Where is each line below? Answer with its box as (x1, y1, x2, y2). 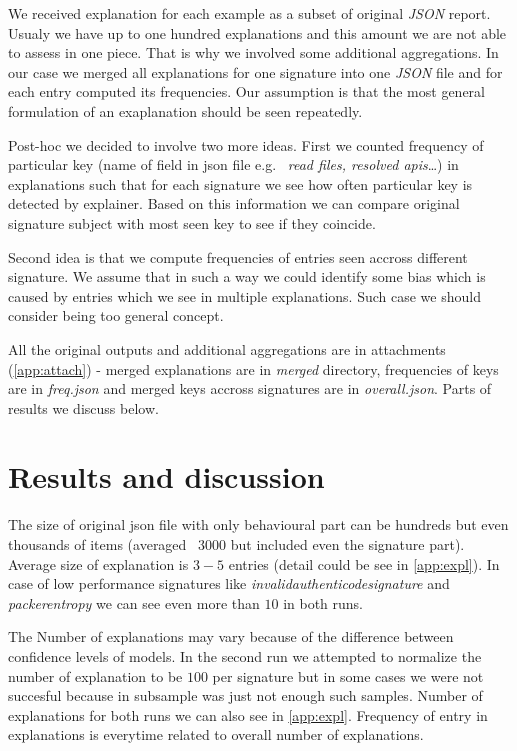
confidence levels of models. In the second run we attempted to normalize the (8, 645, 482, 666)
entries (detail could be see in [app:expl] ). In (228, 553, 500, 574)
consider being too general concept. (8, 305, 224, 326)
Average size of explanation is (8, 553, 189, 574)
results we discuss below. (8, 397, 159, 418)
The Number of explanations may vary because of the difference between (8, 626, 454, 647)
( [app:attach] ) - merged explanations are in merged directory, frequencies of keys (8, 358, 499, 379)
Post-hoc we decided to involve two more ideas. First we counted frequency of (8, 134, 484, 155)
